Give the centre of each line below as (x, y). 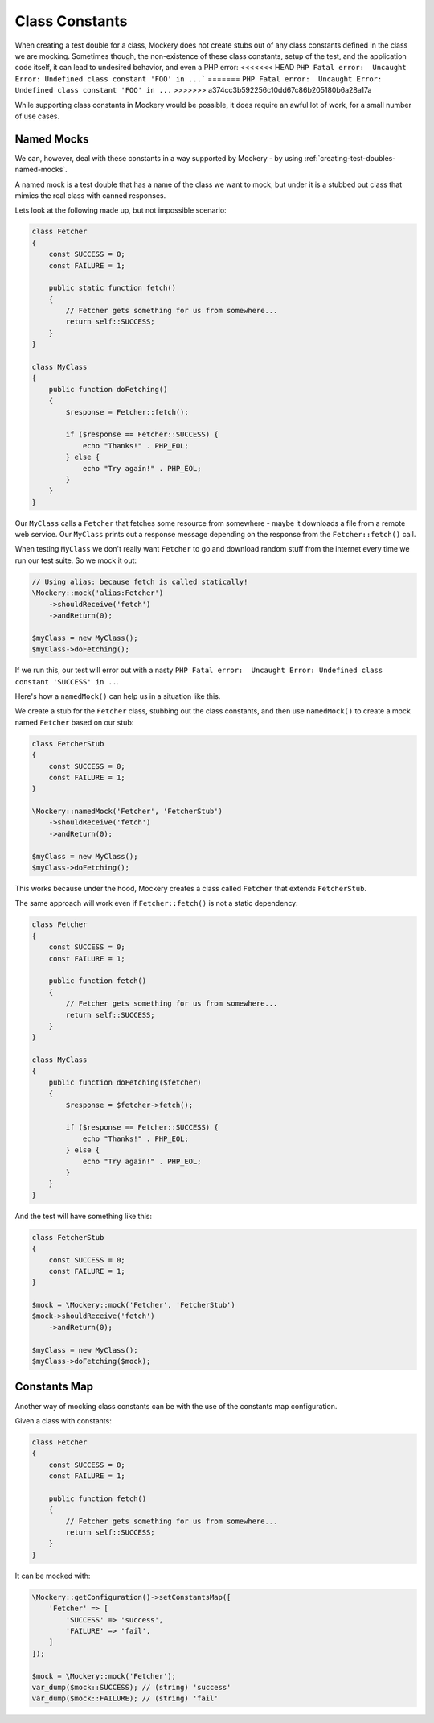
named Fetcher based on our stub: (74, 722)
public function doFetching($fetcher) (125, 1082)
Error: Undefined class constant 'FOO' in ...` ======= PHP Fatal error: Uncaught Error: (199, 79)
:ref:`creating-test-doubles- (350, 158)
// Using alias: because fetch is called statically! (140, 581)
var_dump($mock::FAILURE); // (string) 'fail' (125, 1698)
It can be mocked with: (53, 1576)
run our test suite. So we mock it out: (76, 560)
